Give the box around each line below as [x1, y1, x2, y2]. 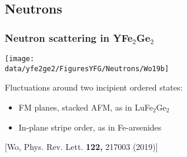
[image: [5, 55, 35, 63]
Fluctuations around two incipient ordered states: [5, 81, 183, 93]
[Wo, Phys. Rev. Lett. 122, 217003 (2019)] [5, 141, 158, 153]
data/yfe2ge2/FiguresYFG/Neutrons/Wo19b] [5, 64, 169, 73]
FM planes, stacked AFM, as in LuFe [18, 101, 153, 113]
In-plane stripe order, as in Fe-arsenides [18, 121, 162, 133]
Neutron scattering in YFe [5, 30, 133, 45]
